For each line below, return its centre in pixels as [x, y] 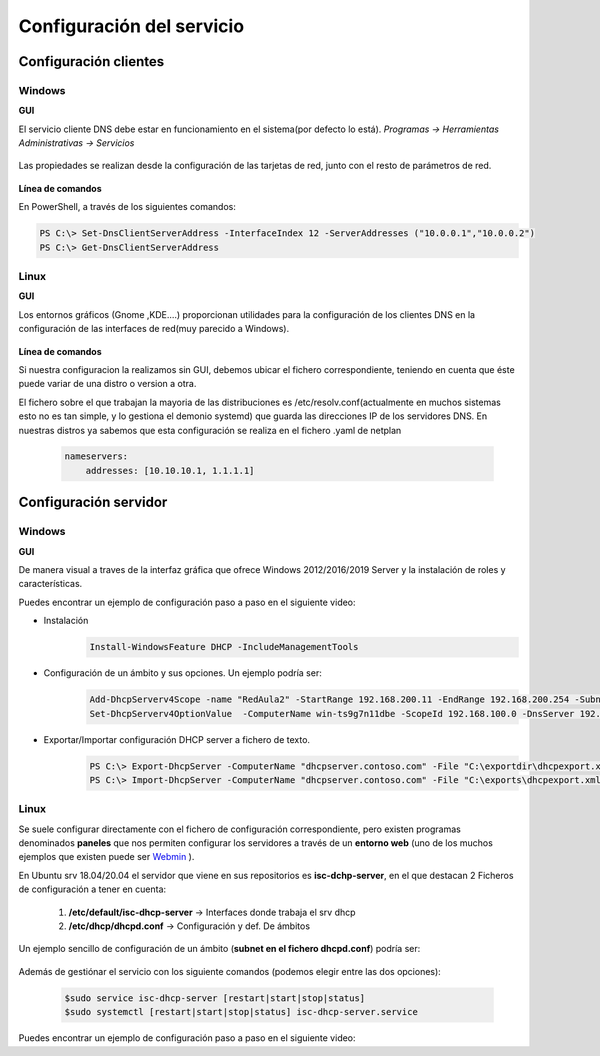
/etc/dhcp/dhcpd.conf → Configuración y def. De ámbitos [189, 926]
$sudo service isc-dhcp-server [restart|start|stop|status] [215, 998]
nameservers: [96, 456]
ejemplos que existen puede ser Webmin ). [106, 857]
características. [50, 584]
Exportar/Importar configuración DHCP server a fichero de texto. [176, 739]
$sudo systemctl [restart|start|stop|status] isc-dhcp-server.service [241, 1012]
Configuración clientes [91, 61]
